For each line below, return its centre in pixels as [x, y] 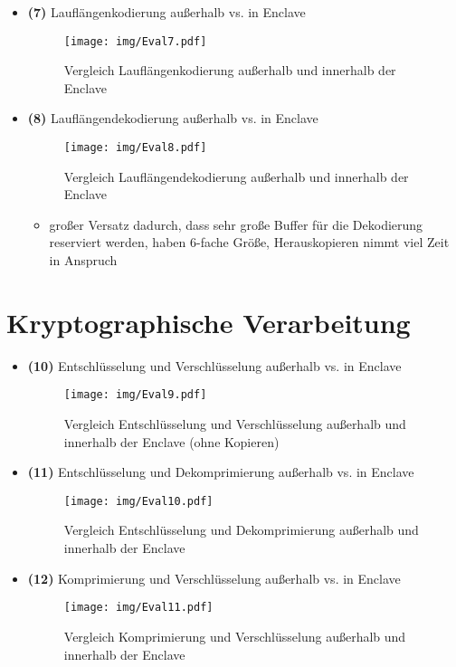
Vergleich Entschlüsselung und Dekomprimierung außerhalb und [241, 530]
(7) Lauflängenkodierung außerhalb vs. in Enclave [166, 12]
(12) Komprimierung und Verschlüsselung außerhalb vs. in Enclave [214, 578]
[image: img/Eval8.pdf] [135, 148]
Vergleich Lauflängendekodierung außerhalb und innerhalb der [236, 176]
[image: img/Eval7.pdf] [135, 41]
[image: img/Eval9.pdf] [135, 395]
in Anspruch [83, 260]
